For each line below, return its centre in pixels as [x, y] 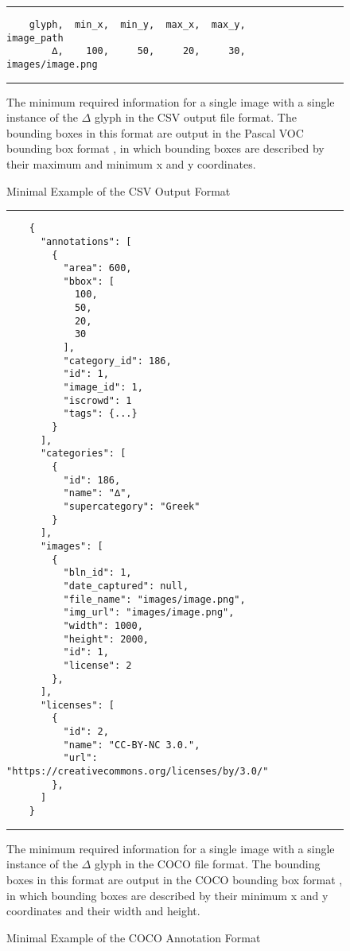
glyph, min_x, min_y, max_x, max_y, [137, 25]
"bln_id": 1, [97, 573]
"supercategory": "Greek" [132, 506]
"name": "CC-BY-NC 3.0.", [132, 745]
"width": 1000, [103, 625]
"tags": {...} [100, 414]
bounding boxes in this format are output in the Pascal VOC [155, 132]
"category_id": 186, [117, 361]
